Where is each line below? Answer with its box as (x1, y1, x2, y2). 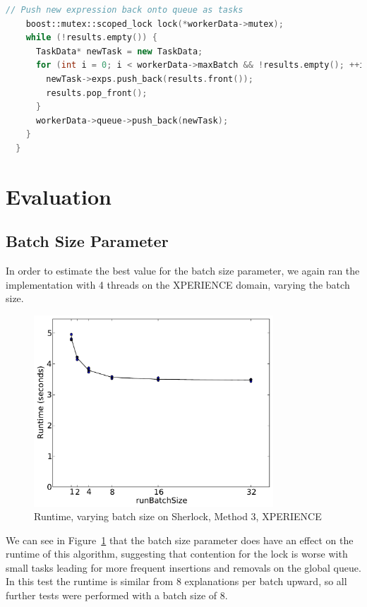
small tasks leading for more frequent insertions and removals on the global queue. (6, 560, 361, 575)
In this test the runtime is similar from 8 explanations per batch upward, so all (6, 574, 347, 589)
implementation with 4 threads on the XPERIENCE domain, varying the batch (6, 277, 350, 292)
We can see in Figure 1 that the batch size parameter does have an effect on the (6, 532, 354, 547)
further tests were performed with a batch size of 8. (6, 588, 228, 603)
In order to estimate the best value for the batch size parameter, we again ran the (6, 263, 360, 278)
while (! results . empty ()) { (25, 32, 157, 43)
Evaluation (6, 181, 112, 210)
